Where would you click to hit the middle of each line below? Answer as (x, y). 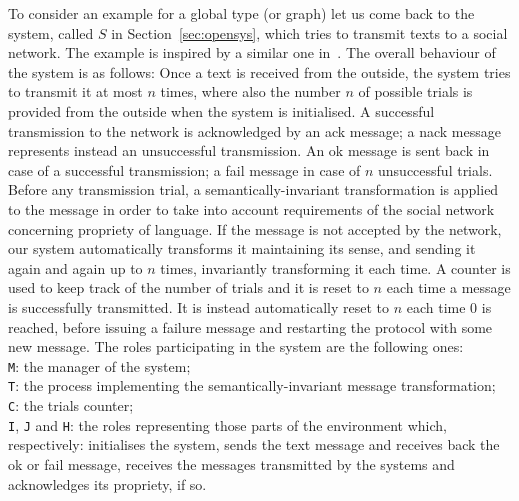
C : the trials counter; (71, 405)
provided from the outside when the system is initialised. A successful (221, 110)
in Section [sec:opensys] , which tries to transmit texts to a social (309, 32)
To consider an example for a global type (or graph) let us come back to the (241, 13)
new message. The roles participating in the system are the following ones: (236, 346)
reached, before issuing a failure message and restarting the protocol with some (250, 326)
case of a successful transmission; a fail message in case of (184, 169)
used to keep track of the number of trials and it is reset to (188, 287)
